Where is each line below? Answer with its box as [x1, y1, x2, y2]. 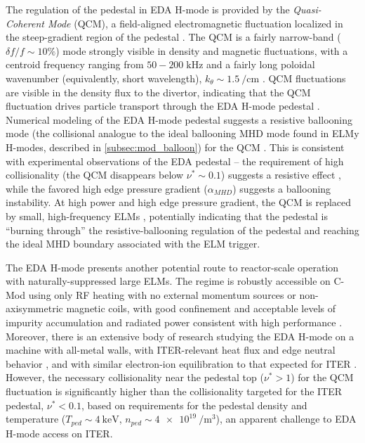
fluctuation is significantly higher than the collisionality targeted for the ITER [6, 384, 343, 399]
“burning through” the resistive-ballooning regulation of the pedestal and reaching [6, 222, 359, 237]
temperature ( [6, 411, 66, 426]
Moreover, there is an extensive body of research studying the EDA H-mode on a [6, 328, 354, 343]
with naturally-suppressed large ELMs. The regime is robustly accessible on [6, 274, 331, 288]
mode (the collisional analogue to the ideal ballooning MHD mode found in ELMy [6, 126, 359, 141]
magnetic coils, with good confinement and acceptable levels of [66, 301, 336, 316]
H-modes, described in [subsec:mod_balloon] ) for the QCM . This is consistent [6, 139, 345, 154]
